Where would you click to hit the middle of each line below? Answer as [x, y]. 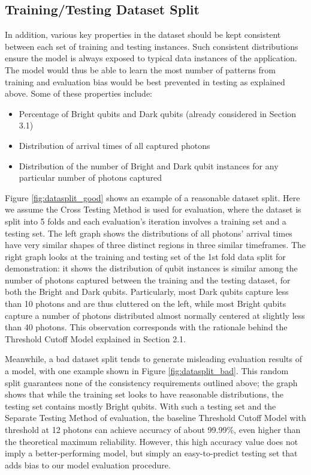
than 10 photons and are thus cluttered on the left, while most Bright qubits [146, 304]
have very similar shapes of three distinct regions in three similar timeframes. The [155, 245]
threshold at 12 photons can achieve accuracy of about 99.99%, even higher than [153, 430]
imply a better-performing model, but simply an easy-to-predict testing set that [151, 453]
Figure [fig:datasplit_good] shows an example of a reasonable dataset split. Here [153, 197]
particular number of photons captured [90, 177]
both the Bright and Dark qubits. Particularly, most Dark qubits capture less [147, 292]
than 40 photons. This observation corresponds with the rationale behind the [146, 327]
